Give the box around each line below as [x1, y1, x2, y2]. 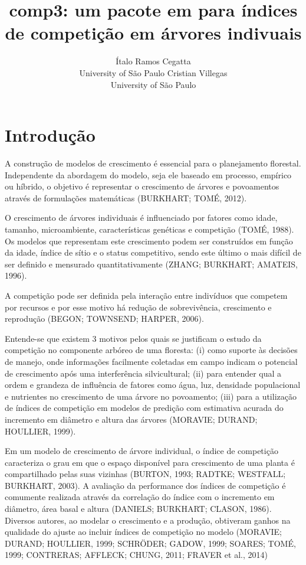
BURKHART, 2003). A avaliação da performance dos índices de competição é [5, 479, 286, 491]
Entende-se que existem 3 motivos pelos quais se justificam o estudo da [5, 332, 262, 344]
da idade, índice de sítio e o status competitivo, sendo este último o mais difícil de [5, 246, 301, 259]
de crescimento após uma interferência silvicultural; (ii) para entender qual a [5, 367, 282, 379]
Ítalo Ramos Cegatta [116, 55, 191, 67]
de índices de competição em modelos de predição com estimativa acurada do [5, 401, 284, 414]
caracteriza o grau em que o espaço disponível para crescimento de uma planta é [5, 456, 295, 468]
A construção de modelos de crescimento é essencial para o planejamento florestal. [5, 157, 301, 169]
